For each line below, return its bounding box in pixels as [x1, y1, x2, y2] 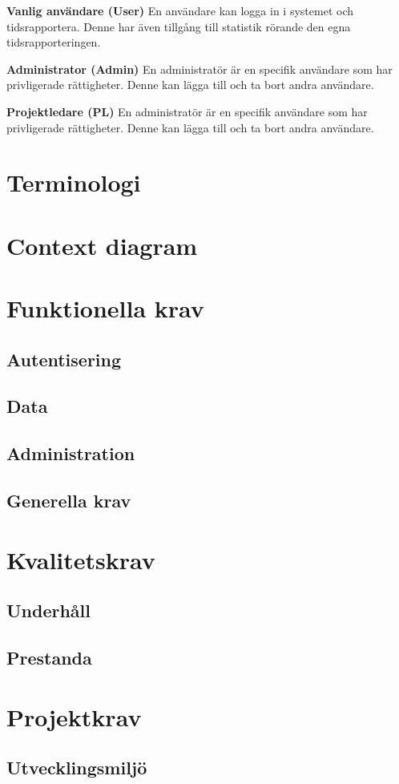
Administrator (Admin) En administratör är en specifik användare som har [6, 60, 393, 77]
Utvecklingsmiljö [6, 755, 147, 780]
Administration [6, 441, 135, 466]
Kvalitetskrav [6, 543, 155, 576]
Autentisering [6, 346, 122, 371]
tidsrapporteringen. [6, 34, 101, 51]
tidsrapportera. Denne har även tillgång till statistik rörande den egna [6, 18, 351, 34]
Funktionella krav [6, 292, 204, 325]
